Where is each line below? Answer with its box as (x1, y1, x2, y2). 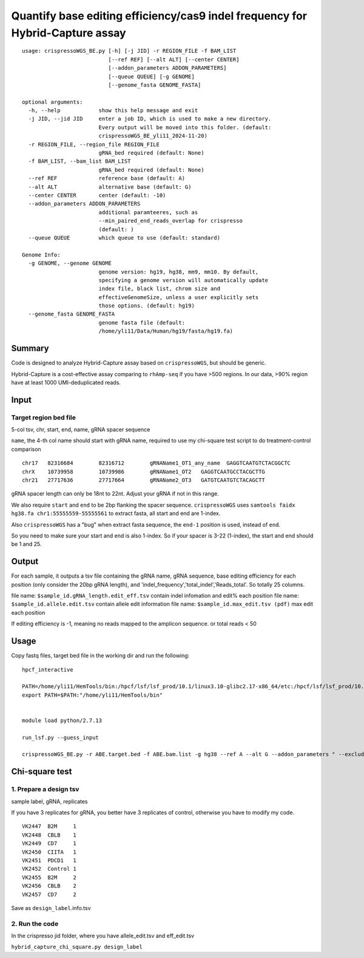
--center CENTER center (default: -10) (28, 192, 166, 198)
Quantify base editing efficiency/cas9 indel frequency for (11, 9, 308, 22)
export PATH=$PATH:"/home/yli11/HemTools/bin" (22, 692, 163, 698)
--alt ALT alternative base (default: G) (28, 183, 192, 191)
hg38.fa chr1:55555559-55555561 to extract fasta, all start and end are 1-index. (11, 510, 221, 517)
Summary (11, 343, 49, 354)
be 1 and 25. (11, 541, 42, 548)
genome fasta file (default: (98, 319, 185, 326)
